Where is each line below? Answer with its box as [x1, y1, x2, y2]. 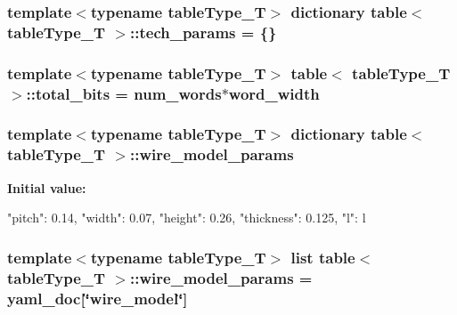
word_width [228, 82, 320, 104]
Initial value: [7, 178, 86, 197]
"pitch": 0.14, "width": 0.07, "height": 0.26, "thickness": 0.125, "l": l [7, 208, 366, 227]
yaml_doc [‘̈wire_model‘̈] [7, 287, 188, 309]
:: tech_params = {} [130, 20, 277, 43]
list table [290, 246, 355, 268]
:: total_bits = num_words [26, 82, 222, 104]
